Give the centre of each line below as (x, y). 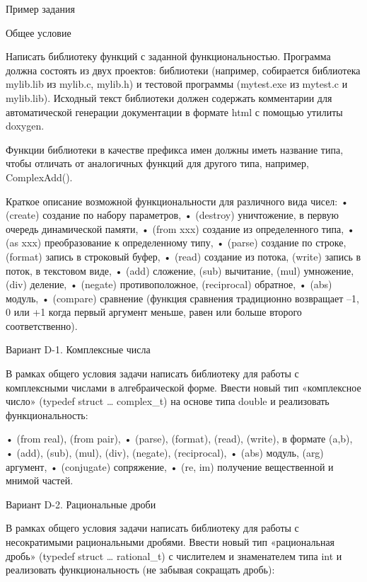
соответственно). (42, 325)
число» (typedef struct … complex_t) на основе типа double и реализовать (168, 401)
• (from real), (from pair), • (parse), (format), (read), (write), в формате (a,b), (179, 439)
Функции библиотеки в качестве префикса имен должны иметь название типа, (175, 149)
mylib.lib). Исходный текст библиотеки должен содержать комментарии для (169, 97)
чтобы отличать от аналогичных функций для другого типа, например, (157, 163)
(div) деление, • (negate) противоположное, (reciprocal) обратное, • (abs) (169, 284)
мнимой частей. (40, 480)
